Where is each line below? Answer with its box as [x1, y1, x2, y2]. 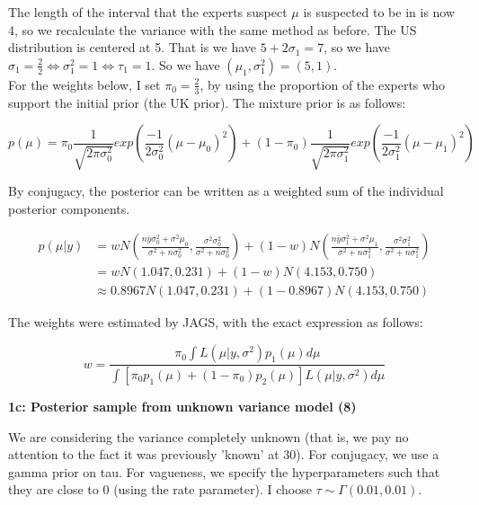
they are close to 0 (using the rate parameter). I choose [8, 480, 312, 499]
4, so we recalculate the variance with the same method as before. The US [8, 20, 417, 39]
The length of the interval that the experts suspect [8, 3, 288, 21]
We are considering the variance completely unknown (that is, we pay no [8, 427, 409, 446]
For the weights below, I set [8, 75, 161, 93]
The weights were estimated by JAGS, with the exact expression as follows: [8, 313, 423, 332]
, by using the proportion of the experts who [200, 75, 445, 93]
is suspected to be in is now [303, 3, 456, 21]
